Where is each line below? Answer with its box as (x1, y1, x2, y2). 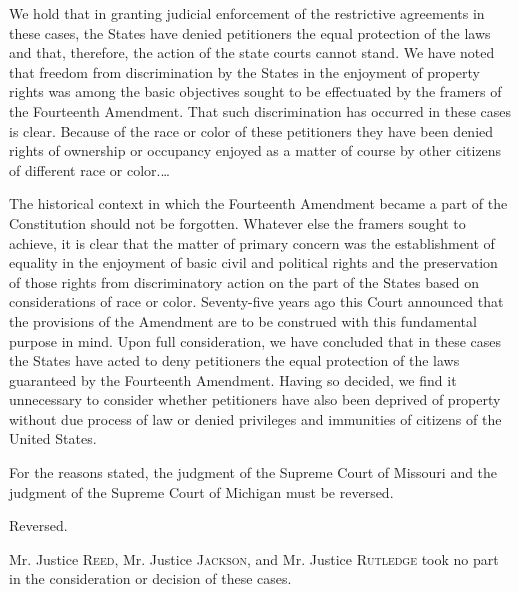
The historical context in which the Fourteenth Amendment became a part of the (9, 193, 508, 214)
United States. (9, 428, 97, 449)
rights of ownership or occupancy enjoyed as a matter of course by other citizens (9, 140, 502, 161)
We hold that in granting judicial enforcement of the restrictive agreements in (9, 3, 485, 23)
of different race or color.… (9, 159, 170, 180)
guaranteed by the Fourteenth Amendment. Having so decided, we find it (9, 369, 457, 390)
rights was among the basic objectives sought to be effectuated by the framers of (9, 81, 502, 102)
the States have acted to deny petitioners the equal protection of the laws (9, 350, 460, 371)
